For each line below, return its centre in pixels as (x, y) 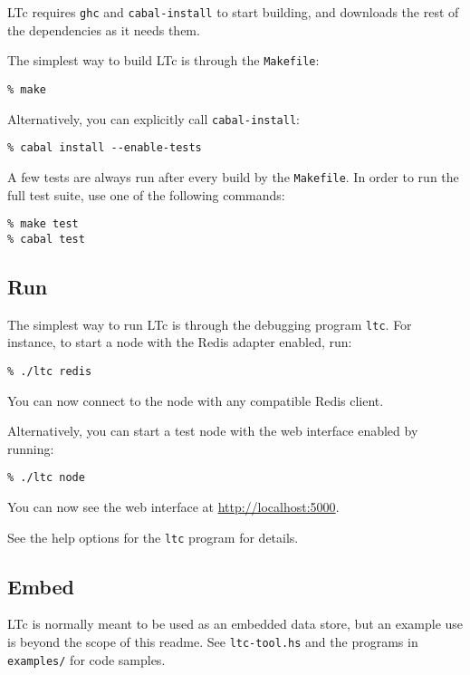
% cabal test (46, 239)
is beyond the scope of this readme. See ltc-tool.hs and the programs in (213, 642)
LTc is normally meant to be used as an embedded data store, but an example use (235, 624)
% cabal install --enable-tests (105, 148)
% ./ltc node (46, 478)
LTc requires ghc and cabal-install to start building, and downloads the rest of (233, 12)
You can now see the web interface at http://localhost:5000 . (173, 506)
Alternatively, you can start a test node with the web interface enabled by (213, 431)
